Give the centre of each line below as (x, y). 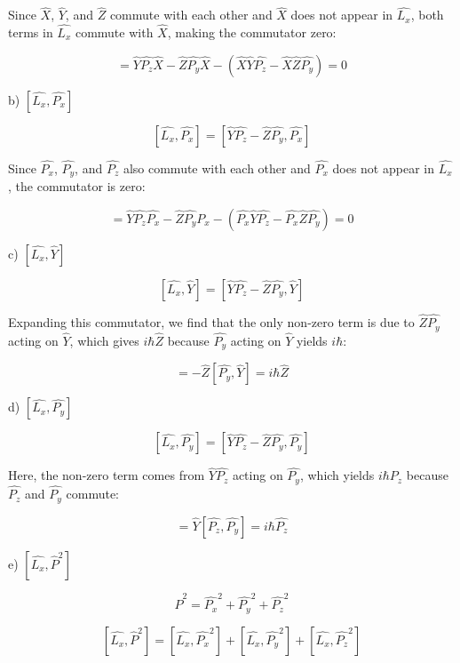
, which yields (337, 475)
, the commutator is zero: (77, 186)
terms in (31, 32)
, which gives (104, 340)
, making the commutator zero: (252, 32)
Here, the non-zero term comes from (107, 475)
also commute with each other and (217, 168)
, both (427, 15)
